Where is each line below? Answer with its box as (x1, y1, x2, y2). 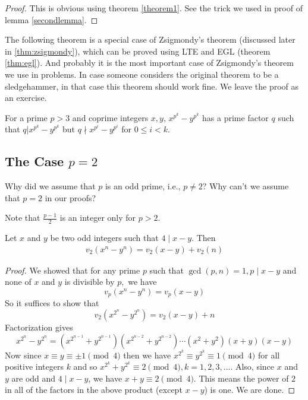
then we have (123, 348, 171, 361)
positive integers (5, 360, 64, 373)
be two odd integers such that (50, 231, 159, 244)
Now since (5, 348, 42, 361)
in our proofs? (45, 191, 96, 204)
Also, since (235, 360, 275, 373)
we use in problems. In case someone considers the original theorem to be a (5, 68, 279, 80)
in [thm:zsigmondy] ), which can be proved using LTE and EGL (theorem (5, 45, 271, 57)
